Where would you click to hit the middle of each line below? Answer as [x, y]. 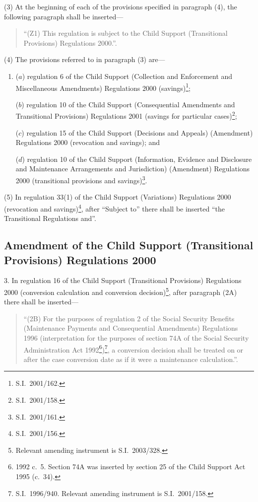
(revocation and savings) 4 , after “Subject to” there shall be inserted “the [114, 208]
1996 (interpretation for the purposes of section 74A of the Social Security [136, 337]
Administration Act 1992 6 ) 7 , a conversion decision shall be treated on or [133, 349]
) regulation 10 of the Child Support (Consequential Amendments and [128, 104]
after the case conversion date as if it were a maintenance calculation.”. [131, 359]
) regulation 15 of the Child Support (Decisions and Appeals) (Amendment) [137, 132]
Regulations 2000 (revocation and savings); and [88, 142]
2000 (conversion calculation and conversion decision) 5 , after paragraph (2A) [121, 291]
